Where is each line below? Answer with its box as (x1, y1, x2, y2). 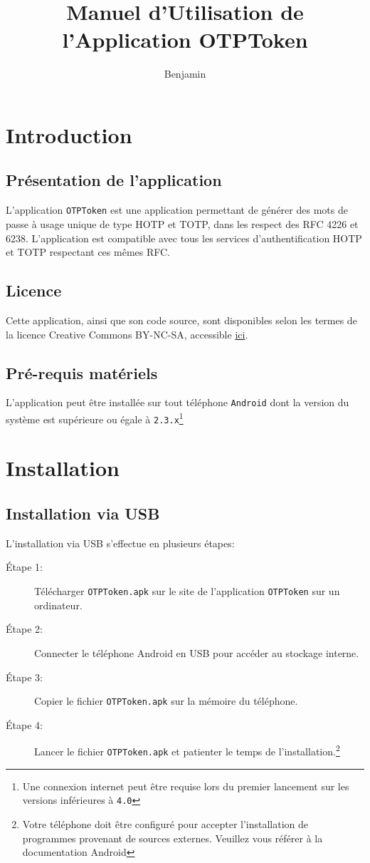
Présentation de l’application (6, 169, 222, 191)
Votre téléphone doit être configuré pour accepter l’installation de (22, 816, 309, 831)
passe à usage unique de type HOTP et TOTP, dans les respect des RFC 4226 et (6, 216, 359, 231)
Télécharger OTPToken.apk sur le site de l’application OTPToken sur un (34, 584, 340, 599)
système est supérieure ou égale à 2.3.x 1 (6, 409, 184, 426)
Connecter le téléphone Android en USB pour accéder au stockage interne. (34, 645, 359, 660)
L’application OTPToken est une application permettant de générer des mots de (6, 202, 348, 217)
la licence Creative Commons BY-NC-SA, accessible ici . (6, 326, 248, 341)
